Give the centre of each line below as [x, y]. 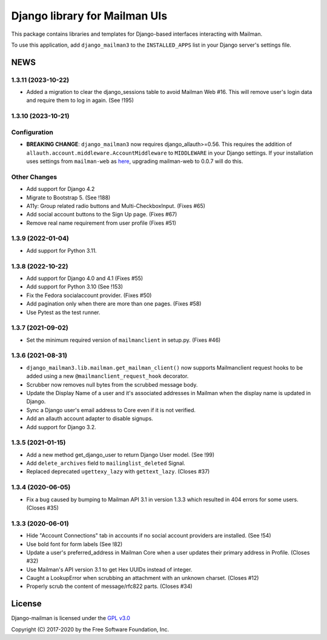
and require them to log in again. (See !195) [80, 101]
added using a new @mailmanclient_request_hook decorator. [107, 376]
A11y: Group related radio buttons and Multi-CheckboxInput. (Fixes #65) [116, 205]
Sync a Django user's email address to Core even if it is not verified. [111, 410]
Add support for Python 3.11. [61, 250]
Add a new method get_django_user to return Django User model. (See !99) [121, 455]
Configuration [32, 132]
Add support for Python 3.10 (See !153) [75, 287]
